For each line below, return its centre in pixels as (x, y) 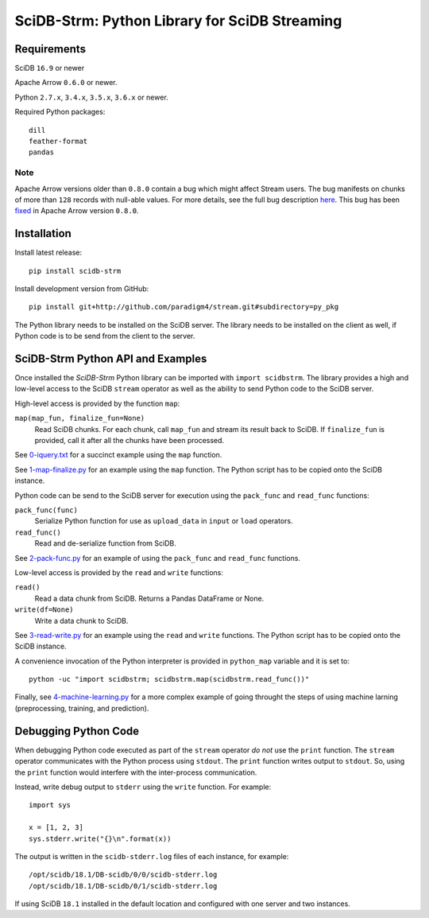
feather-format (58, 142)
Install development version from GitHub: (82, 289)
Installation (43, 233)
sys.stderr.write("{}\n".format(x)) (100, 838)
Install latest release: (48, 253)
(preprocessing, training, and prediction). (82, 708)
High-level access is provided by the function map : (97, 403)
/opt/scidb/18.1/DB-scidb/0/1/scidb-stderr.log (123, 886)
